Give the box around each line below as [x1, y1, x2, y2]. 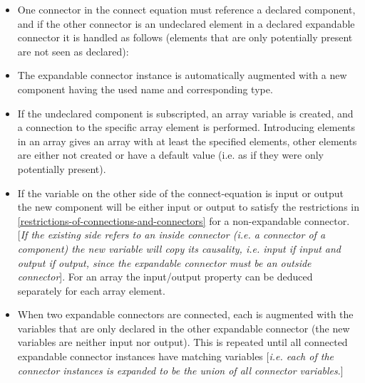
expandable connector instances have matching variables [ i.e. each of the [17, 349, 334, 364]
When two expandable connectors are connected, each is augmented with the [17, 307, 354, 322]
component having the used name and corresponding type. [17, 81, 273, 96]
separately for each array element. [17, 283, 165, 298]
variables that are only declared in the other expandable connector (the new [17, 320, 350, 335]
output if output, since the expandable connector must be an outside [17, 255, 312, 270]
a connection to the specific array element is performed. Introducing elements [17, 120, 356, 135]
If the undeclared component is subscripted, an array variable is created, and [17, 105, 354, 120]
